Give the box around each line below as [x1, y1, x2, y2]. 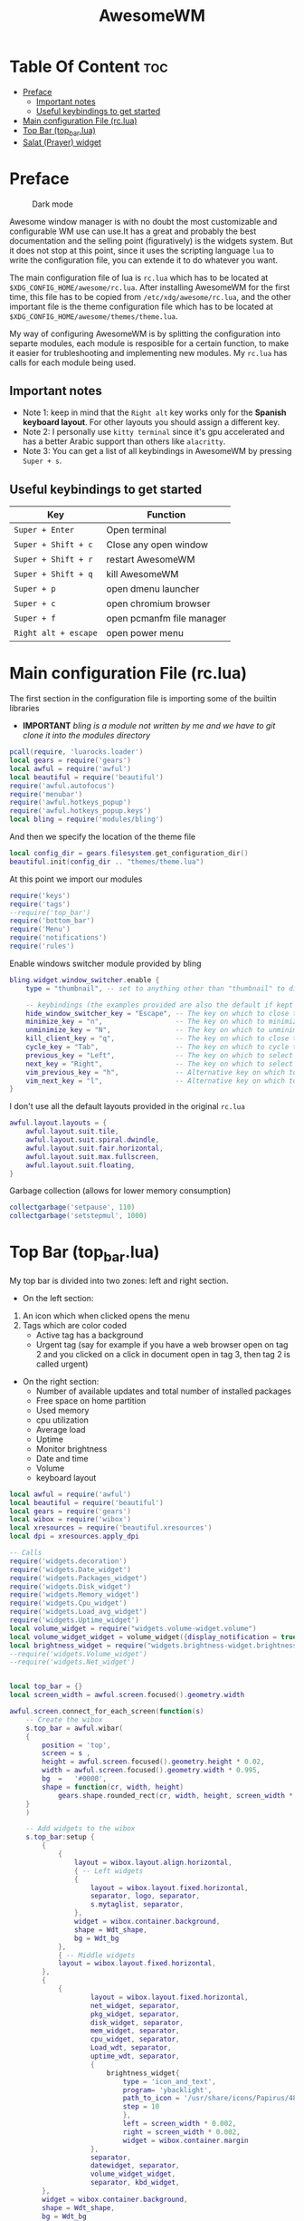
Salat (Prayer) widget [22, 137, 102, 148]
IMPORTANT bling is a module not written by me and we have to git [22, 720, 276, 731]
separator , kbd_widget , [90, 2178, 180, 2187]
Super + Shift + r [14, 555, 93, 565]
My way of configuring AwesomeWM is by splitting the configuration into [9, 328, 280, 339]
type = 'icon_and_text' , [122, 2077, 217, 2086]
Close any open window [106, 538, 209, 551]
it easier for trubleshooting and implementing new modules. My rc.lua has [9, 347, 288, 358]
